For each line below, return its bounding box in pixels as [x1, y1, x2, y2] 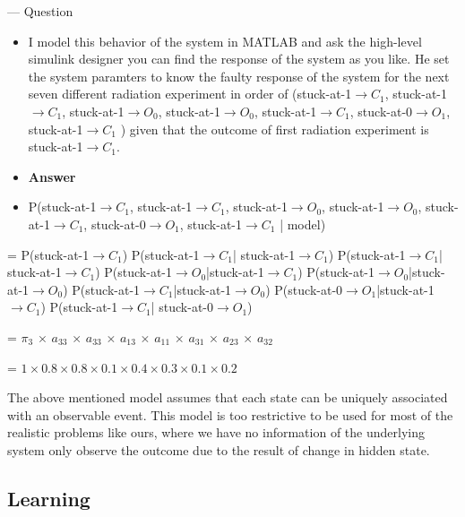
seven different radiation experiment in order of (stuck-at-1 [28, 84, 352, 103]
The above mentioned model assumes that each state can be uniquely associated [7, 388, 448, 407]
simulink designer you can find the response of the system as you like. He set [28, 49, 450, 68]
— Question [7, 2, 73, 20]
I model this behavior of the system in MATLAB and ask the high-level [28, 31, 422, 50]
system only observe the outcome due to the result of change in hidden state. [7, 440, 430, 459]
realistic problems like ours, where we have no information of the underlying [7, 423, 425, 442]
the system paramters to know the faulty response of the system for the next [28, 66, 450, 85]
